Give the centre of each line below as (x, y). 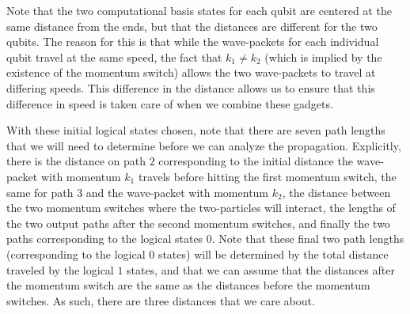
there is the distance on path (76, 161)
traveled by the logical (60, 269)
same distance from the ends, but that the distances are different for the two (192, 26)
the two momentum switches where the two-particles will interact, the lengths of (201, 208)
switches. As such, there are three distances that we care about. (161, 300)
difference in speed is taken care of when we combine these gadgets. (170, 103)
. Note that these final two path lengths (308, 238)
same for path (40, 192)
